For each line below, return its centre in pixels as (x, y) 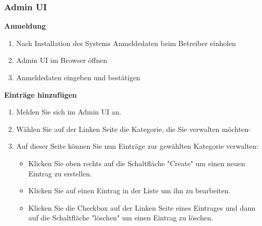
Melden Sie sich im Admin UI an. (69, 112)
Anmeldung (25, 26)
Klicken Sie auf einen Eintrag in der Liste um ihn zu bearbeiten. (129, 190)
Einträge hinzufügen (41, 94)
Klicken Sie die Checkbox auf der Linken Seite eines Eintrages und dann (142, 207)
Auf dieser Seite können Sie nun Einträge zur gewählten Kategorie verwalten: (137, 146)
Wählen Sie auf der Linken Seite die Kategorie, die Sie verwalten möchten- (134, 129)
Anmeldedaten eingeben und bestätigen (78, 77)
